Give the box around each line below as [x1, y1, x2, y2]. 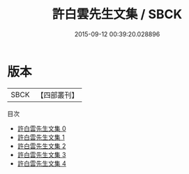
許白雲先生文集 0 [17, 124, 66, 133]
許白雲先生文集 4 [17, 159, 66, 168]
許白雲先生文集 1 [17, 133, 65, 141]
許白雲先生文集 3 [17, 150, 66, 159]
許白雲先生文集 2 [17, 141, 66, 150]
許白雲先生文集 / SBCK [52, 6, 183, 22]
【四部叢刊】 [36, 90, 79, 100]
